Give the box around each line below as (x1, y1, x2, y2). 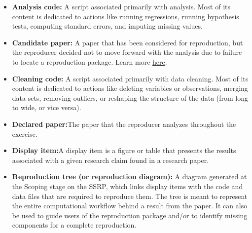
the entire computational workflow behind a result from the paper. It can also (12, 200, 248, 211)
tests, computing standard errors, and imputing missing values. (12, 21, 203, 31)
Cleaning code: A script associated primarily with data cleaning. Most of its (12, 73, 249, 83)
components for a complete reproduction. (12, 220, 137, 230)
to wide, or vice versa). (12, 102, 81, 113)
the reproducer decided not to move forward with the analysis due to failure (12, 47, 242, 57)
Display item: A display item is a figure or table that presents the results (12, 145, 236, 155)
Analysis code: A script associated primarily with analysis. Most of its (12, 1, 231, 11)
